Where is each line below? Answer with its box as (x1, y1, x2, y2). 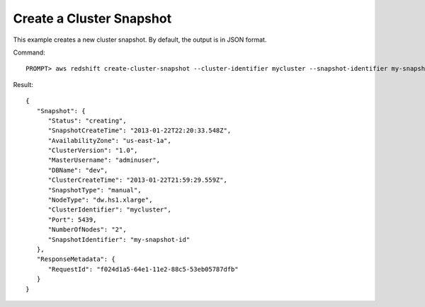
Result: (13, 80, 33, 88)
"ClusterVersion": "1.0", (47, 146, 138, 155)
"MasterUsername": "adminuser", (47, 156, 161, 164)
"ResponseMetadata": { (36, 255, 116, 263)
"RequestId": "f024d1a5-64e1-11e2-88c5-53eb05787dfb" (47, 265, 239, 273)
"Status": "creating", (47, 117, 127, 124)
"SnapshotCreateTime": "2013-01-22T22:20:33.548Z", (47, 127, 232, 134)
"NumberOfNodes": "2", (47, 226, 127, 233)
